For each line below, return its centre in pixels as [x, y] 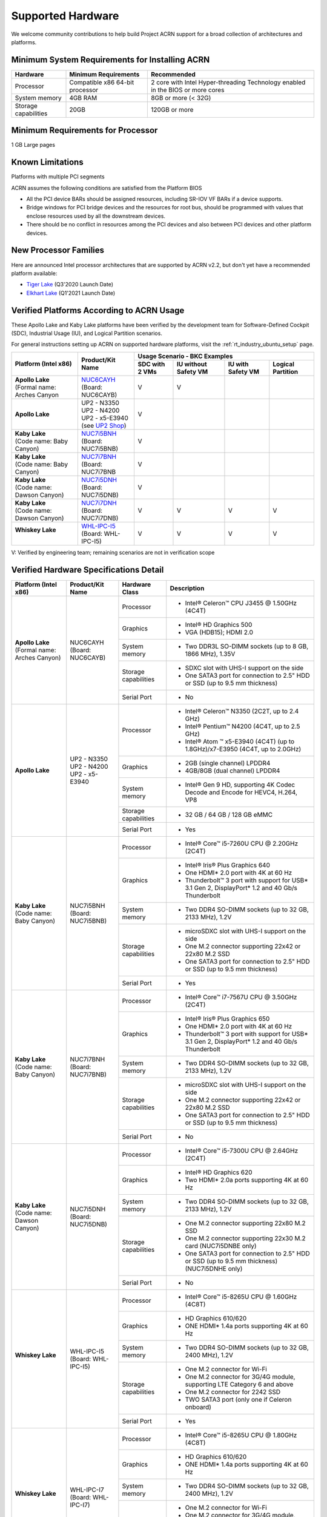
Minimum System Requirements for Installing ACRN [111, 60]
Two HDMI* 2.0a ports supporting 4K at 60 [247, 1180]
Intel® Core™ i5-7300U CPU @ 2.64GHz [242, 1150]
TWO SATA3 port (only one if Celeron [238, 1399]
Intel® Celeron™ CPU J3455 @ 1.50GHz [241, 603]
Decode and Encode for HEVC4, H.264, [241, 792]
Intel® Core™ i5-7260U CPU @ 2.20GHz [242, 843]
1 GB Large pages [33, 145]
